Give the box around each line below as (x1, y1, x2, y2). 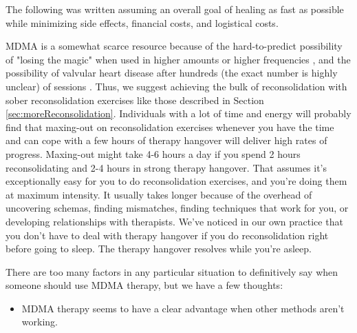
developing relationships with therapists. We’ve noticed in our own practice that (6, 214, 343, 228)
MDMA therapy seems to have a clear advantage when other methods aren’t (21, 301, 345, 315)
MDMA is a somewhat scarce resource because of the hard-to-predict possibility (6, 39, 343, 53)
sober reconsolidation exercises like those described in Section (6, 92, 264, 107)
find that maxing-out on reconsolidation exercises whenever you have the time (6, 119, 334, 134)
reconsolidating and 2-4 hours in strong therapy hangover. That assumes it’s (6, 160, 327, 174)
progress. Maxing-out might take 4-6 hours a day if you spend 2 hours (6, 146, 301, 161)
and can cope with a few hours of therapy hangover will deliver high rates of (6, 133, 327, 148)
